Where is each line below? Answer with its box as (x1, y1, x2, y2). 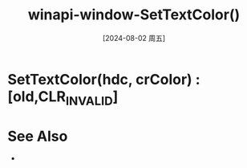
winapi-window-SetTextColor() (27, 6, 241, 24)
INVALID (65, 92, 113, 109)
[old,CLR (7, 87, 66, 105)
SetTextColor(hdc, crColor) (7, 70, 193, 88)
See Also (7, 127, 68, 145)
